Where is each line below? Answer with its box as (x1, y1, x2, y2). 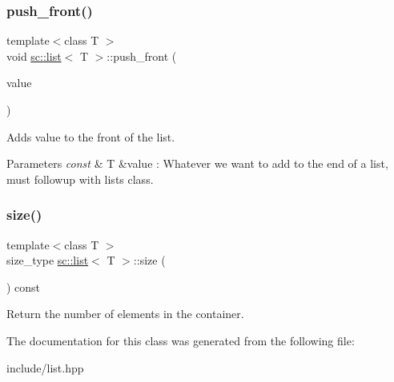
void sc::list (6, 47, 62, 64)
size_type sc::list (6, 252, 89, 269)
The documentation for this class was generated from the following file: (6, 332, 355, 348)
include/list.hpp (6, 359, 84, 376)
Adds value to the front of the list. (6, 128, 175, 145)
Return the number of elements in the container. (6, 305, 244, 322)
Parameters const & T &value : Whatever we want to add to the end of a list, (6, 155, 388, 172)
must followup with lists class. (6, 170, 154, 187)
